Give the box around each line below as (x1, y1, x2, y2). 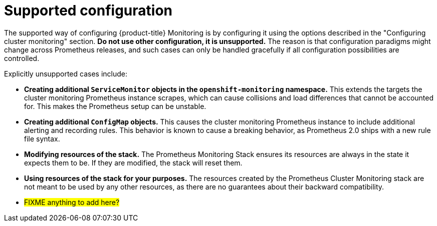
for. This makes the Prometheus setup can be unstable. (24, 101, 206, 110)
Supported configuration (4, 2, 173, 19)
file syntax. (24, 134, 60, 143)
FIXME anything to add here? (24, 197, 120, 206)
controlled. (4, 53, 40, 62)
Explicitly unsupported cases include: (4, 69, 127, 78)
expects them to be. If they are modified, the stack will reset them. (24, 158, 243, 167)
